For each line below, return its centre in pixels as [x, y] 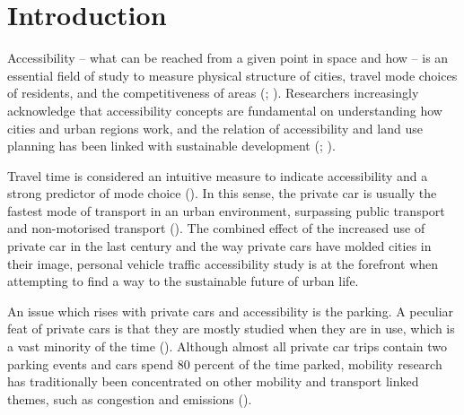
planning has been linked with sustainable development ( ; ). [171, 146]
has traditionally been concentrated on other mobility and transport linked [213, 381]
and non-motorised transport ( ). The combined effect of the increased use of [216, 228]
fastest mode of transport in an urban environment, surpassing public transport [226, 210]
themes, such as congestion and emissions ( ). [130, 398]
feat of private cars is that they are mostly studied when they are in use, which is [231, 329]
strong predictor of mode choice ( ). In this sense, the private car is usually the [222, 193]
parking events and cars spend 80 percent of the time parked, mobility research [225, 363]
